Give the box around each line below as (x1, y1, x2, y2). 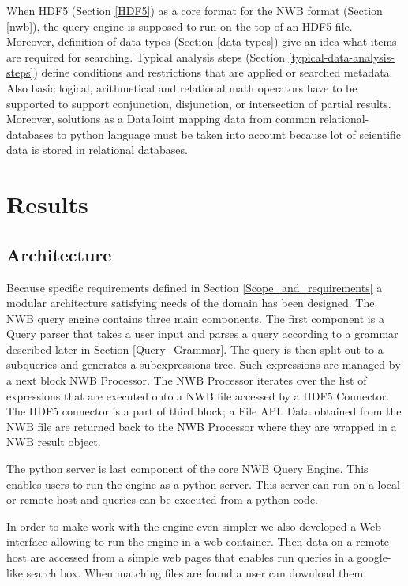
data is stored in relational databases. (6, 141, 188, 158)
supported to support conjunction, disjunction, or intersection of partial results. (6, 95, 391, 111)
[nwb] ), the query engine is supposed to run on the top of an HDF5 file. (6, 17, 353, 34)
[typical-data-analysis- (288, 48, 395, 65)
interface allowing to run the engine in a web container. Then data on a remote (6, 533, 390, 550)
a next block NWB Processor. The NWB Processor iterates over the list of (6, 372, 367, 389)
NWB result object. (6, 434, 101, 450)
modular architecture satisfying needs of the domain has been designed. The (6, 295, 375, 311)
